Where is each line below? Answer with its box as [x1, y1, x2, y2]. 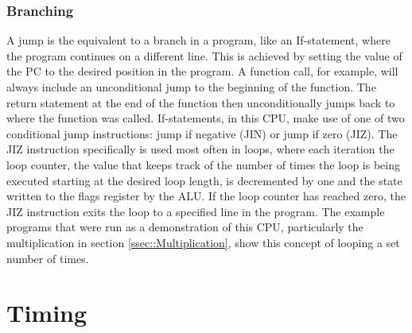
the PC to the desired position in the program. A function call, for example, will [6, 63, 398, 79]
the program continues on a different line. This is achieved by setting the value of [6, 47, 402, 64]
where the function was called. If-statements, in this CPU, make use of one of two [6, 110, 405, 126]
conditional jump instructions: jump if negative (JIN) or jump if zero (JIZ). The [6, 125, 398, 141]
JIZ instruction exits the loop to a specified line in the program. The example [6, 203, 385, 219]
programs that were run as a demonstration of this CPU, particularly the [6, 219, 363, 235]
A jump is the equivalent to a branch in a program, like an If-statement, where [6, 32, 391, 48]
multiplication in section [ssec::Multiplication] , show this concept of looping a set [6, 234, 400, 250]
